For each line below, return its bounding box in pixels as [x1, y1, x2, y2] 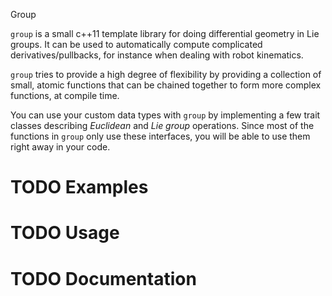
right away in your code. [10, 141, 111, 153]
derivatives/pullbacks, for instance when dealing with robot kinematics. [10, 49, 304, 61]
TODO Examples [10, 176, 149, 199]
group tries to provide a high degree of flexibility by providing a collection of [10, 69, 322, 80]
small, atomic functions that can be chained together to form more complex [10, 79, 322, 91]
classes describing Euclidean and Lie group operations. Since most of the [10, 120, 315, 131]
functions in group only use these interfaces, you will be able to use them [10, 130, 311, 142]
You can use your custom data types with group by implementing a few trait [10, 109, 321, 121]
